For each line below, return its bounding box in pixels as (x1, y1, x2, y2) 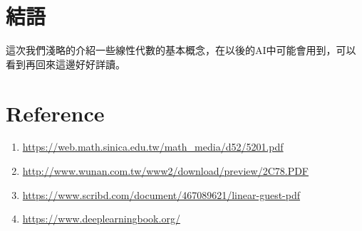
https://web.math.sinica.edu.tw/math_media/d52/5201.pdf (22, 139, 284, 154)
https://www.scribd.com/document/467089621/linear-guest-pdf (22, 187, 301, 202)
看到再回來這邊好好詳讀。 (6, 56, 125, 71)
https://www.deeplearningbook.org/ (22, 211, 180, 226)
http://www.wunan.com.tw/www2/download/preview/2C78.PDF (22, 163, 309, 178)
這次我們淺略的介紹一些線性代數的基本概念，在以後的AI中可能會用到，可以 (6, 43, 356, 58)
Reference (6, 98, 105, 127)
